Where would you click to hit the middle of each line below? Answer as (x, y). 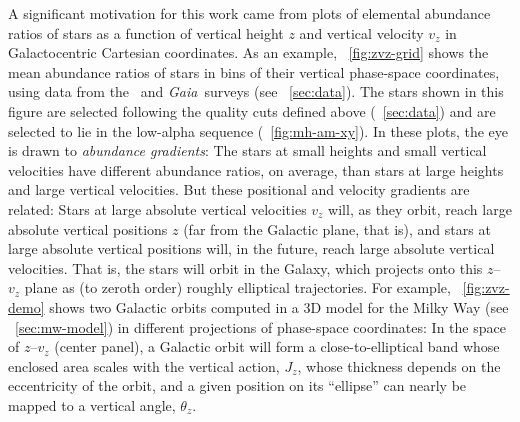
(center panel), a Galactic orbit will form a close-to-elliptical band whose (277, 346)
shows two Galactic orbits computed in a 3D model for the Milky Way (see (279, 306)
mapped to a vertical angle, (92, 404)
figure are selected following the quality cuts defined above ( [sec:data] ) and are (252, 110)
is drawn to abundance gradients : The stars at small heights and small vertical (247, 150)
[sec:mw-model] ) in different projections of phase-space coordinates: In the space (260, 326)
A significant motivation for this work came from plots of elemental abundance (249, 13)
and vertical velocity (361, 32)
